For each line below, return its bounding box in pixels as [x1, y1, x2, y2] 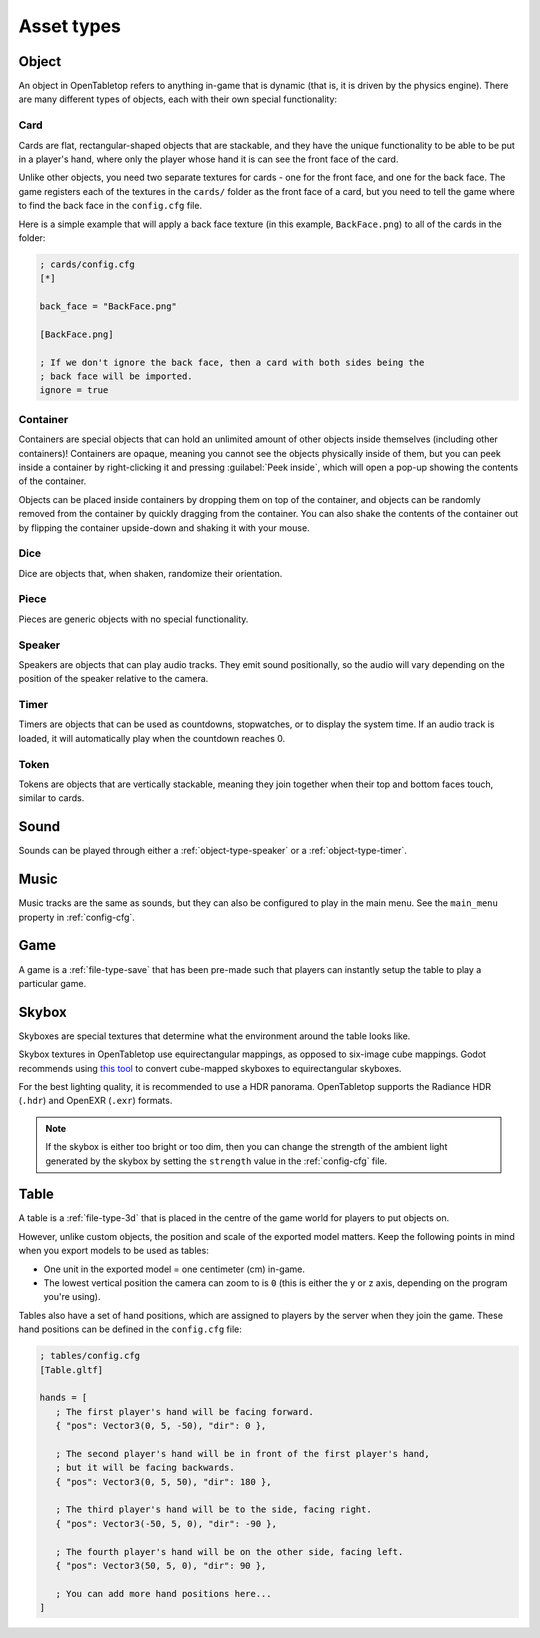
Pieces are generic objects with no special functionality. [18, 613, 249, 625]
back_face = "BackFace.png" [39, 301, 177, 312]
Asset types [18, 15, 122, 37]
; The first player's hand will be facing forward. [55, 1406, 314, 1417]
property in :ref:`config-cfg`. [18, 911, 135, 923]
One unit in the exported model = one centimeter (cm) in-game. [43, 1263, 305, 1275]
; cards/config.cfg [39, 258, 135, 270]
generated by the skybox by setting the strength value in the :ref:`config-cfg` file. [45, 1155, 388, 1167]
